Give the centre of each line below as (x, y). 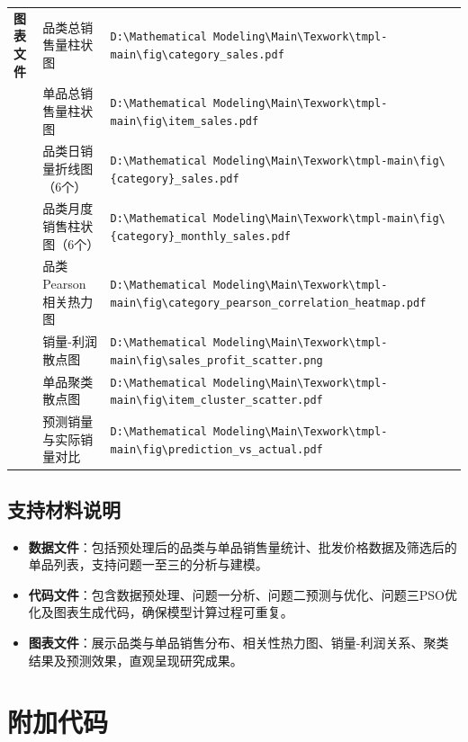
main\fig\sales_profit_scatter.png (216, 360)
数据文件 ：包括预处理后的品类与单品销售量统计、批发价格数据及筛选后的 (243, 546)
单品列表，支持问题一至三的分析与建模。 (148, 564)
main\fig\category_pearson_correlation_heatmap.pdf (268, 303)
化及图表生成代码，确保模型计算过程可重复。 (161, 612)
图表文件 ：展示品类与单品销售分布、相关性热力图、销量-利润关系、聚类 (238, 643)
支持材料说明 (64, 509)
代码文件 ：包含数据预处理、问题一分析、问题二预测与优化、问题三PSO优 (243, 594)
